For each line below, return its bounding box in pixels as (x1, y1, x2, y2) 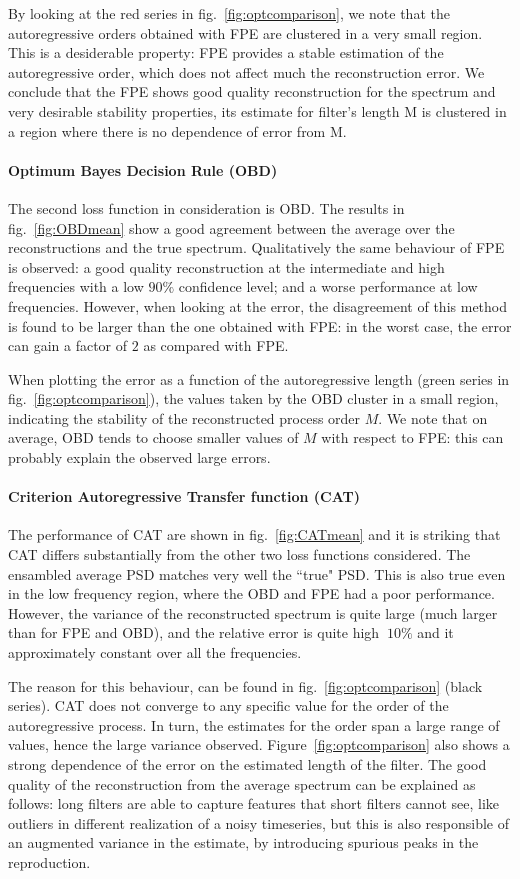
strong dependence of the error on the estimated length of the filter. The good (8, 754, 487, 774)
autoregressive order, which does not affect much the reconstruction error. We (8, 61, 485, 82)
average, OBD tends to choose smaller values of (8, 427, 299, 448)
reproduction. (8, 851, 91, 872)
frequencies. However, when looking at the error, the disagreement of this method (8, 295, 507, 316)
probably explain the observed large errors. (8, 447, 271, 468)
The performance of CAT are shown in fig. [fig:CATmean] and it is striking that (8, 524, 501, 545)
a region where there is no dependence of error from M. (8, 120, 347, 141)
